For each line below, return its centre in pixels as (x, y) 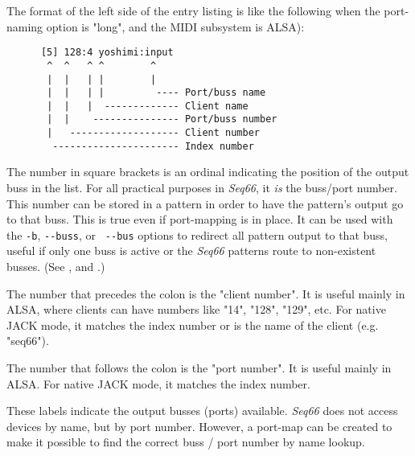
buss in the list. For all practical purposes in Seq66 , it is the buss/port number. (202, 188)
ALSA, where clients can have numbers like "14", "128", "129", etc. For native (196, 309)
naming (25, 26)
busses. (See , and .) (56, 267)
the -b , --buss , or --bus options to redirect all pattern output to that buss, (197, 234)
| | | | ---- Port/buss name (156, 93)
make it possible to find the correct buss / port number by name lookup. (186, 442)
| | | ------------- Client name (148, 106)
